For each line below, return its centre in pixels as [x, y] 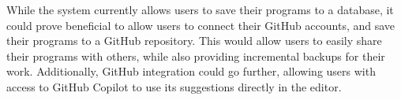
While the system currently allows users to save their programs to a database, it [200, 9]
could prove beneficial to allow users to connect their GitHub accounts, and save [201, 25]
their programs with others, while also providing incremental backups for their [196, 56]
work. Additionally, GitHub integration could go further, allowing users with [191, 71]
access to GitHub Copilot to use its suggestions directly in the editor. [174, 86]
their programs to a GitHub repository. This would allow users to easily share [194, 41]
